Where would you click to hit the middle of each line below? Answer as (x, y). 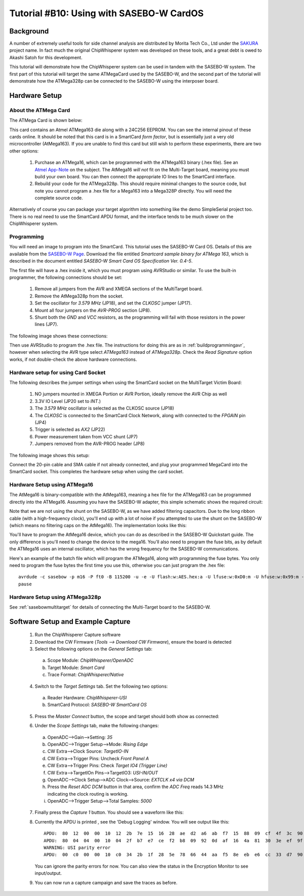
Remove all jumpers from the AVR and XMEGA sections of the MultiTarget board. (119, 289)
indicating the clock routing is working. (88, 794)
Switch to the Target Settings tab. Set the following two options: (101, 686)
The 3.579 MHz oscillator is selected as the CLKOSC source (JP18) (104, 408)
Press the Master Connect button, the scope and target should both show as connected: (127, 716)
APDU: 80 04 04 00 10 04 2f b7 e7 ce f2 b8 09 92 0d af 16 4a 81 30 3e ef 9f (173, 841)
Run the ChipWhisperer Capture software (78, 635)
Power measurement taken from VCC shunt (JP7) (86, 436)
